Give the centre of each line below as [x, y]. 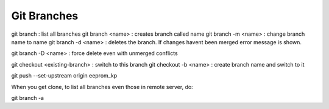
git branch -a [27, 97]
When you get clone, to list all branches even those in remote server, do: [102, 87]
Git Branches [45, 16]
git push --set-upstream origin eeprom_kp [64, 76]
